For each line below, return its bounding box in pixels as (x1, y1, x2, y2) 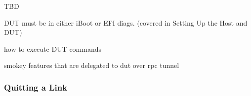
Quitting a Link (4, 81, 68, 93)
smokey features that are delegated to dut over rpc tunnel (4, 60, 179, 70)
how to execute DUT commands (4, 43, 102, 54)
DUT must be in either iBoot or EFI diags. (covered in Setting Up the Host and (4, 17, 248, 28)
